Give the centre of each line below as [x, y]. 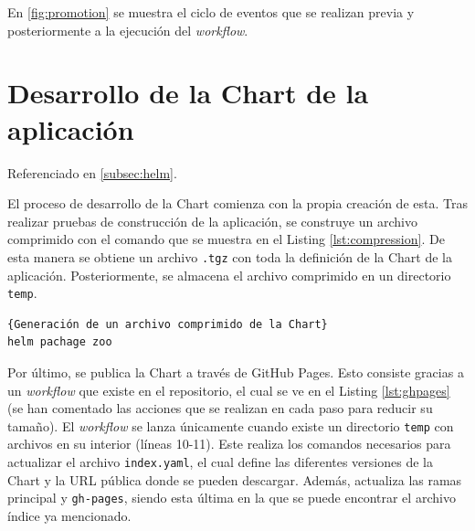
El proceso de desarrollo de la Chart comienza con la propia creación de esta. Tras [237, 203]
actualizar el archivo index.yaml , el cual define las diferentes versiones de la [220, 462]
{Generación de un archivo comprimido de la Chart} [168, 324]
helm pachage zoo [60, 342]
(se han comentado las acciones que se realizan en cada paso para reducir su [220, 408]
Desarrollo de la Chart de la [188, 93]
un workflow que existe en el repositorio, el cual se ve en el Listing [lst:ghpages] [229, 390]
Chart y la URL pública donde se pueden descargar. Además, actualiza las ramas [235, 479]
